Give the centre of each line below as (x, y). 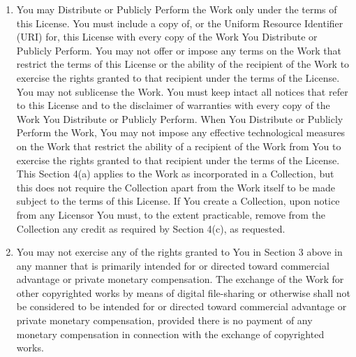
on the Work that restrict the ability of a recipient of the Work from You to (179, 146)
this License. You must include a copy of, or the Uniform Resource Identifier (180, 23)
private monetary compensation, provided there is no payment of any (164, 320)
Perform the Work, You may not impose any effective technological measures (181, 132)
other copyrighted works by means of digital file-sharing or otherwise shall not (183, 292)
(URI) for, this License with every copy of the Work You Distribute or (167, 37)
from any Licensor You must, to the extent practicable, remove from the (171, 214)
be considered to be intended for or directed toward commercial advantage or (181, 306)
